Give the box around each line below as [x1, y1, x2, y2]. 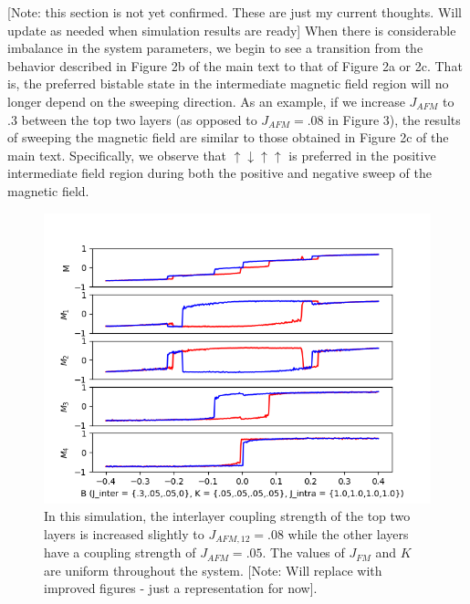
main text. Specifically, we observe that [7, 145, 227, 164]
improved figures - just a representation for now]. [44, 578, 318, 598]
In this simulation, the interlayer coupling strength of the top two [44, 506, 411, 526]
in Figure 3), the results [328, 109, 461, 129]
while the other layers [287, 524, 409, 543]
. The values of [262, 543, 345, 562]
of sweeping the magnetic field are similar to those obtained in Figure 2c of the [7, 128, 449, 147]
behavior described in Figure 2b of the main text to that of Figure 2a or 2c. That [7, 56, 463, 75]
